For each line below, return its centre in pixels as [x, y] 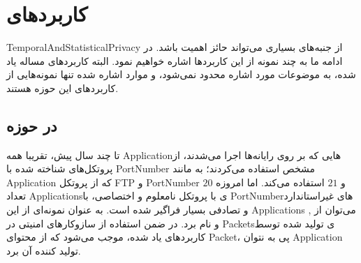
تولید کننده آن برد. [44, 250]
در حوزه [32, 125]
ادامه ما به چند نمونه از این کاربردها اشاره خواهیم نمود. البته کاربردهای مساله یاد [175, 60]
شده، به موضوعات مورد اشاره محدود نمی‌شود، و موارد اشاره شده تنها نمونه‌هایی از [181, 74]
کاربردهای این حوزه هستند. [62, 88]
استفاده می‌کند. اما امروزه [270, 182]
